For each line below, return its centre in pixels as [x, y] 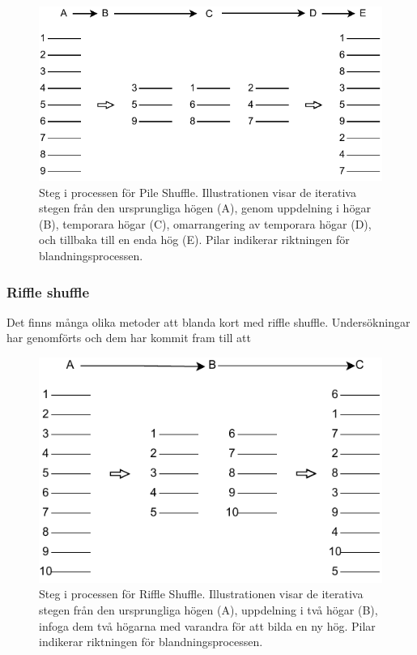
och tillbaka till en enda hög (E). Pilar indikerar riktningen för [194, 240]
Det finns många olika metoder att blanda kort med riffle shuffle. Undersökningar [208, 321]
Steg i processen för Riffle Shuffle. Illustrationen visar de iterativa [201, 594]
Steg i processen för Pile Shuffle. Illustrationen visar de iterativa [198, 192]
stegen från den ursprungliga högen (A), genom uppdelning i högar [205, 208]
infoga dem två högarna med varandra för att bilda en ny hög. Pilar [207, 625]
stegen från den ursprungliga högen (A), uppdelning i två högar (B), [208, 610]
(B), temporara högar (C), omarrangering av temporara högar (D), [205, 223]
